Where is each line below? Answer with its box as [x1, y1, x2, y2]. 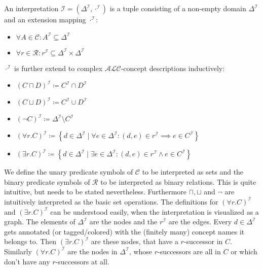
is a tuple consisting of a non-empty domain [109, 3, 246, 13]
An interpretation [4, 3, 59, 13]
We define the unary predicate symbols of [4, 166, 133, 177]
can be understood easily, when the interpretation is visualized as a [50, 206, 259, 217]
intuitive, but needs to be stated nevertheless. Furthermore [4, 186, 186, 197]
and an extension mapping [4, 14, 86, 24]
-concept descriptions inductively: [121, 62, 225, 73]
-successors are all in [158, 246, 221, 256]
